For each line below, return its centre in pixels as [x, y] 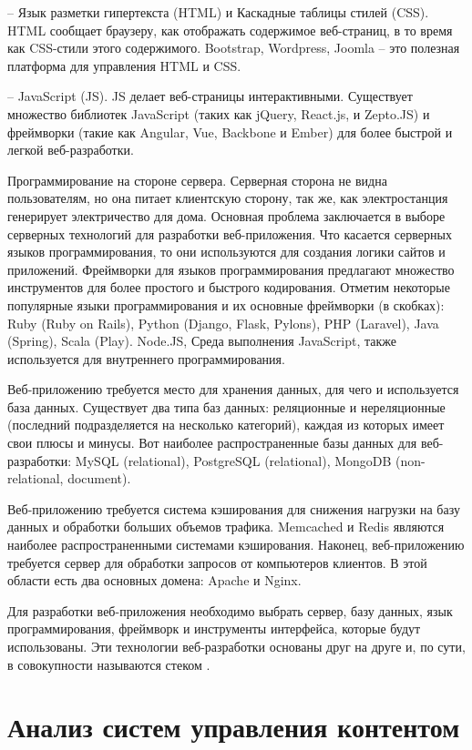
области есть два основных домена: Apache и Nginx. [154, 580]
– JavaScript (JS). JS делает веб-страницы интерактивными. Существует [210, 96]
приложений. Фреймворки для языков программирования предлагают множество [231, 269]
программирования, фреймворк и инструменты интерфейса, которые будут [214, 628]
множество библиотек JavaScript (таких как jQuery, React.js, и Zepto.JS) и [219, 113]
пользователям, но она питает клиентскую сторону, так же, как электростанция [228, 198]
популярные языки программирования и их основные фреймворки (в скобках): [226, 304]
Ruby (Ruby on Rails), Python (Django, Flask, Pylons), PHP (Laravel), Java [223, 323]
